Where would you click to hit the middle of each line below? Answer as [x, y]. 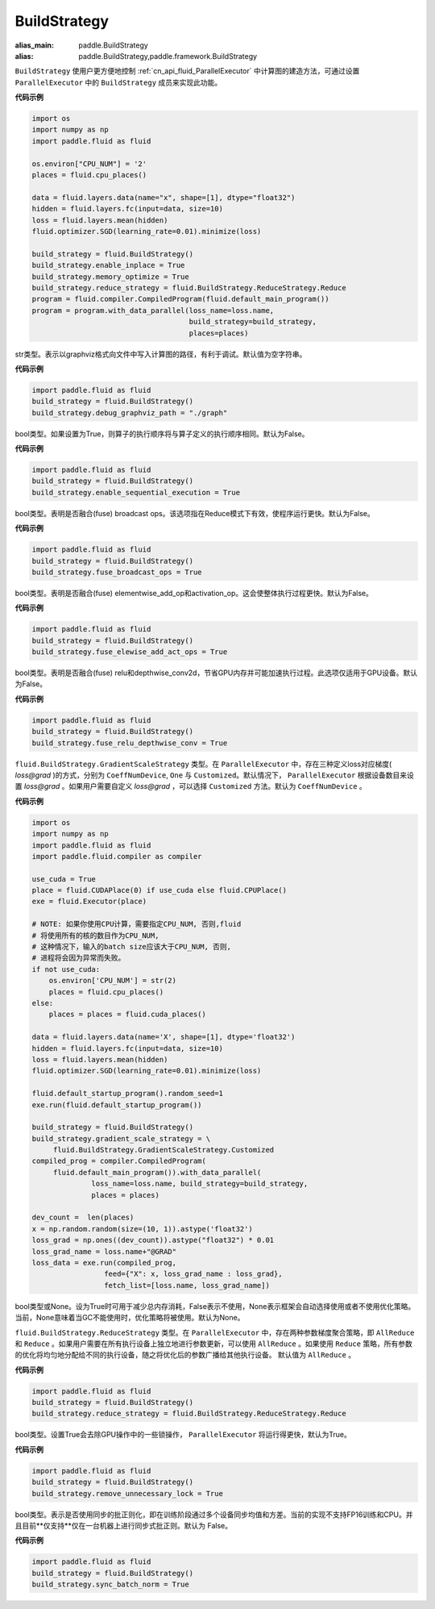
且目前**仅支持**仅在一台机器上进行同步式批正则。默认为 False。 [124, 1525]
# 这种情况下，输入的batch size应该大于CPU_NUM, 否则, [132, 947]
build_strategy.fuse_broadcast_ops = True [117, 572]
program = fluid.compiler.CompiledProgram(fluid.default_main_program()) [180, 299]
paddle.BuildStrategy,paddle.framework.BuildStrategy [168, 56]
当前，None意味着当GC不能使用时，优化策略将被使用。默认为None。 [130, 1318]
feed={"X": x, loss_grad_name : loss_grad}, [193, 1274]
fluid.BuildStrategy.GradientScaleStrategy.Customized [164, 1150]
